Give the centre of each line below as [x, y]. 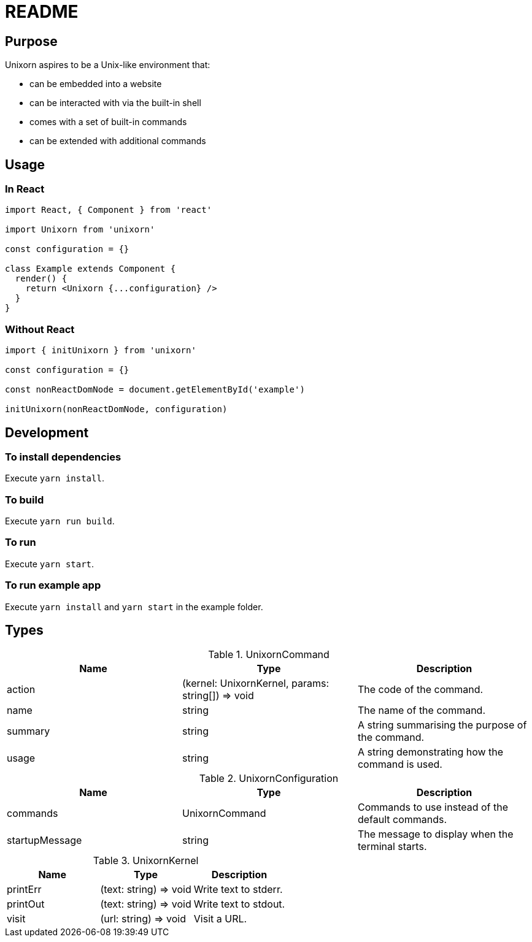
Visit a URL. [220, 919]
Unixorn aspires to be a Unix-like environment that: [108, 65]
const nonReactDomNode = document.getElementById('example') [155, 390]
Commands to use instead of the [433, 807]
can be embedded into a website [96, 84]
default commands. [402, 820]
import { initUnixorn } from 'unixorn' [101, 350]
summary [29, 731]
